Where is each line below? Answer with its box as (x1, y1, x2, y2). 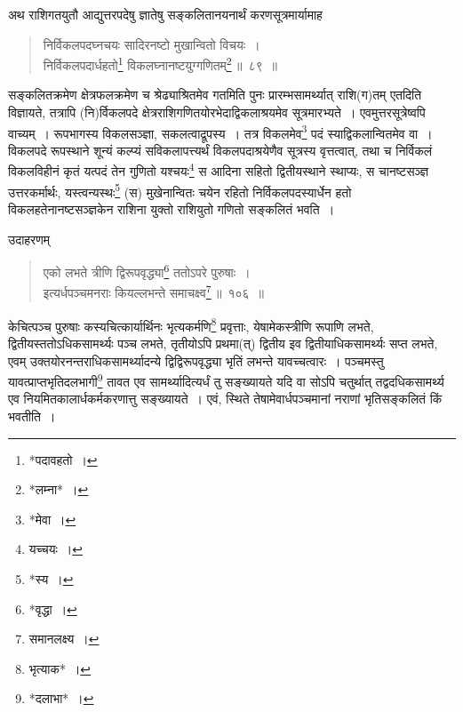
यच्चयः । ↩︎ (28, 540, 83, 558)
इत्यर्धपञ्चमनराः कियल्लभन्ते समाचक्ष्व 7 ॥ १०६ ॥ (43, 281, 265, 302)
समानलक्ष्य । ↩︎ (28, 629, 100, 648)
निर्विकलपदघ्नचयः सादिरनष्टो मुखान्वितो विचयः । (43, 35, 260, 53)
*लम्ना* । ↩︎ (28, 480, 89, 499)
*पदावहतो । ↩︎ (28, 450, 98, 468)
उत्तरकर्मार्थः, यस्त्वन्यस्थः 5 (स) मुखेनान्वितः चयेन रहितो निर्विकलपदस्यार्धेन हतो (8, 180, 352, 201)
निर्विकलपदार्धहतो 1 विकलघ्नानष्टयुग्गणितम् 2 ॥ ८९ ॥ (43, 53, 277, 74)
